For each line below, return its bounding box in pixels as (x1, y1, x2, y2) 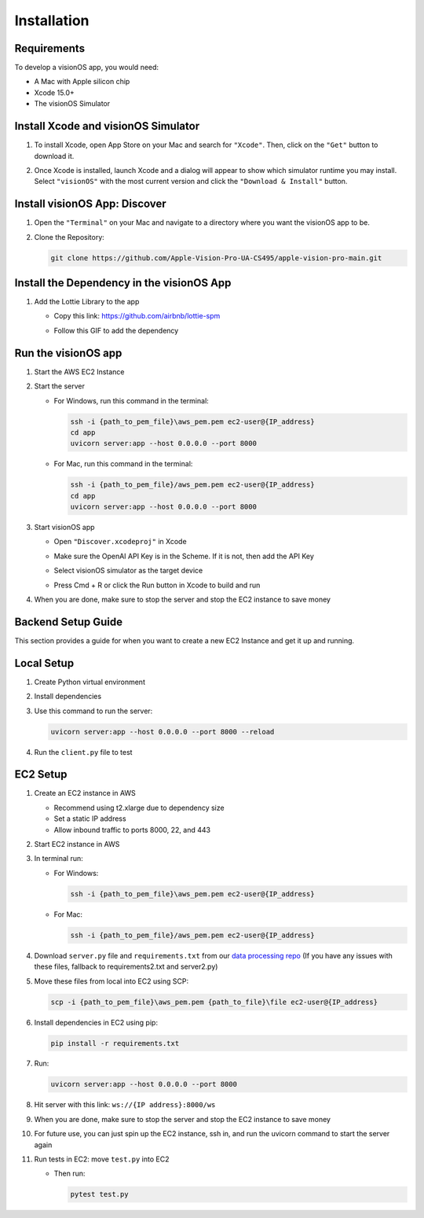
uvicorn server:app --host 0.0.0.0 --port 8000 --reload (50, 727, 275, 736)
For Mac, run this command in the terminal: (53, 459, 193, 469)
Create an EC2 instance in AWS (34, 789, 137, 798)
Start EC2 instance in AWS (34, 840, 120, 849)
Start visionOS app (34, 523, 95, 532)
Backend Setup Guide (14, 615, 123, 628)
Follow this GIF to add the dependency (53, 326, 179, 335)
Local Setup (14, 657, 75, 670)
